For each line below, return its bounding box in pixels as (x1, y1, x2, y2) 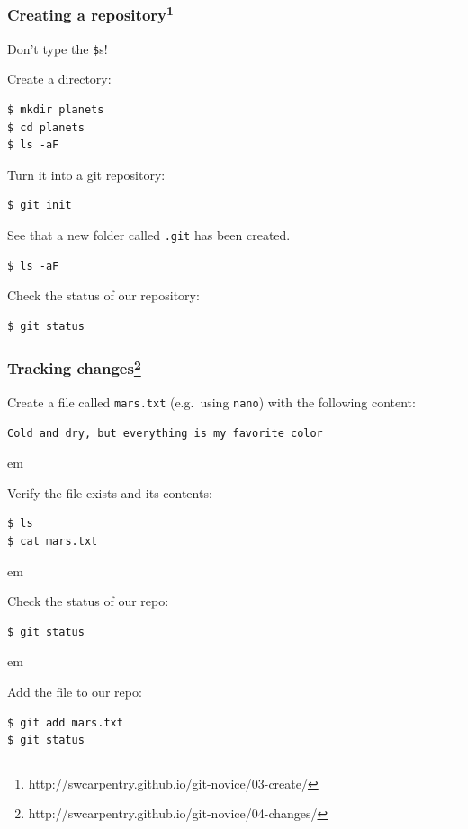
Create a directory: (7, 69, 112, 88)
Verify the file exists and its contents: (7, 483, 212, 502)
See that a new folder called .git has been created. (7, 225, 291, 244)
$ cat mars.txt (7, 535, 98, 548)
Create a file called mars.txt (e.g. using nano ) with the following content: (7, 393, 416, 411)
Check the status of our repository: (7, 286, 200, 305)
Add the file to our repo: (7, 682, 142, 700)
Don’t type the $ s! (7, 39, 108, 58)
